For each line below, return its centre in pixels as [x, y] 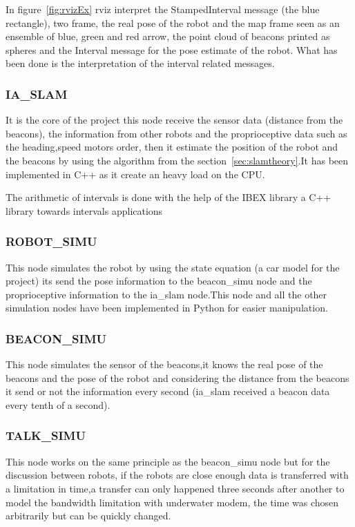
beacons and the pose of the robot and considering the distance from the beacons [177, 377]
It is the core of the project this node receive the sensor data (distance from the [174, 120]
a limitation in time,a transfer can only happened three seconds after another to [175, 488]
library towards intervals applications [84, 210]
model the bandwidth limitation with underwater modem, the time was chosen [172, 502]
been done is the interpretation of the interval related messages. [140, 63]
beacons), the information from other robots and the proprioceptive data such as [176, 133]
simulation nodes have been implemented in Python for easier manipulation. [167, 308]
